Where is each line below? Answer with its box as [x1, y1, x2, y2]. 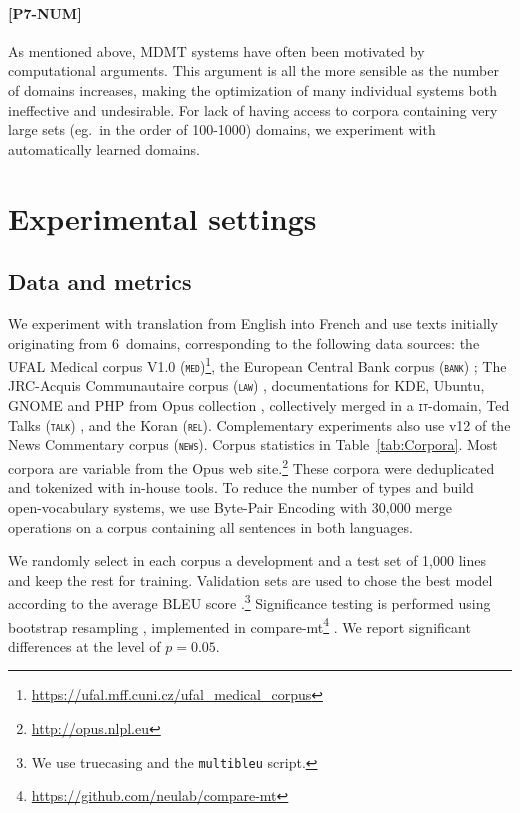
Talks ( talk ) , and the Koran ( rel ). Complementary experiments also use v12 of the [8, 414, 511, 435]
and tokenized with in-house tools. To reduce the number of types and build [8, 477, 474, 498]
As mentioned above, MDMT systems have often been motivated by [8, 40, 425, 61]
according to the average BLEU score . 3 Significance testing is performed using [8, 590, 491, 613]
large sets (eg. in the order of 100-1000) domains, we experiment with [8, 119, 436, 140]
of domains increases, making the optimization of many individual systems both [8, 79, 497, 100]
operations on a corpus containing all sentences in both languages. [8, 516, 413, 537]
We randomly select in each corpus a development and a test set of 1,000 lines [8, 550, 486, 571]
